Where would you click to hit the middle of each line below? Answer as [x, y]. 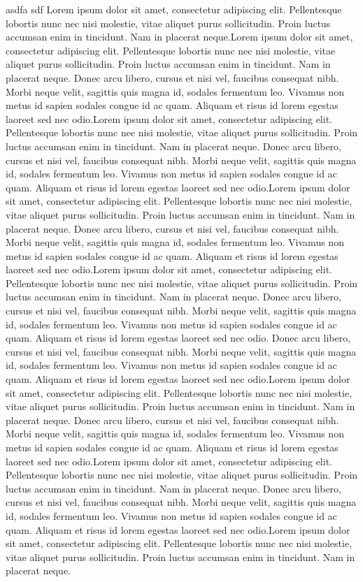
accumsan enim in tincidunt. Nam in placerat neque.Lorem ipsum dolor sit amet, [179, 37]
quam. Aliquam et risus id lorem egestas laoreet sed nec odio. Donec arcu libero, [178, 338]
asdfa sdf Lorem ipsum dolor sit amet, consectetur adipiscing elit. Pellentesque [174, 9]
